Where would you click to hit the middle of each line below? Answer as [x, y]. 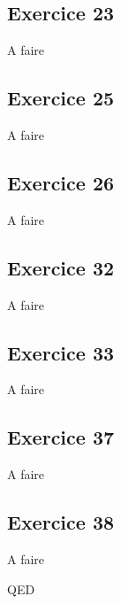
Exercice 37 [61, 437]
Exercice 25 [61, 98]
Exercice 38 [61, 522]
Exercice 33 [61, 352]
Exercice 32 [61, 267]
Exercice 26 [61, 182]
